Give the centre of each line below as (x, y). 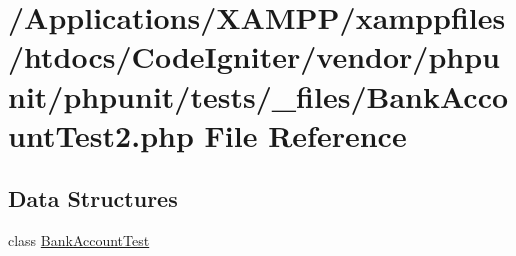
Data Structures (93, 198)
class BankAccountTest (79, 240)
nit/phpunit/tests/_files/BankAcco (258, 95)
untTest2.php (101, 134)
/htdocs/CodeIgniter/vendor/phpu (254, 56)
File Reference (305, 134)
